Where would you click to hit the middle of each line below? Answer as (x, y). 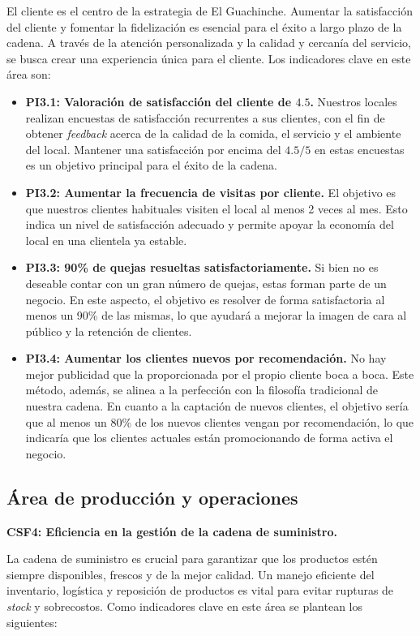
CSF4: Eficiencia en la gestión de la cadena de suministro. (172, 531)
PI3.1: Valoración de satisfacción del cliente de (159, 101)
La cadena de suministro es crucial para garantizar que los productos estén (192, 559)
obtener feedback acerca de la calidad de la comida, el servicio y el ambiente (213, 133)
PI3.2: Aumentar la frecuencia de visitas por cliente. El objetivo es (211, 192)
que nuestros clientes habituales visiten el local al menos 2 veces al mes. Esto (216, 208)
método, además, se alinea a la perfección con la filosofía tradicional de (202, 390)
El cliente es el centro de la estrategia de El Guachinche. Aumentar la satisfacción (210, 11)
